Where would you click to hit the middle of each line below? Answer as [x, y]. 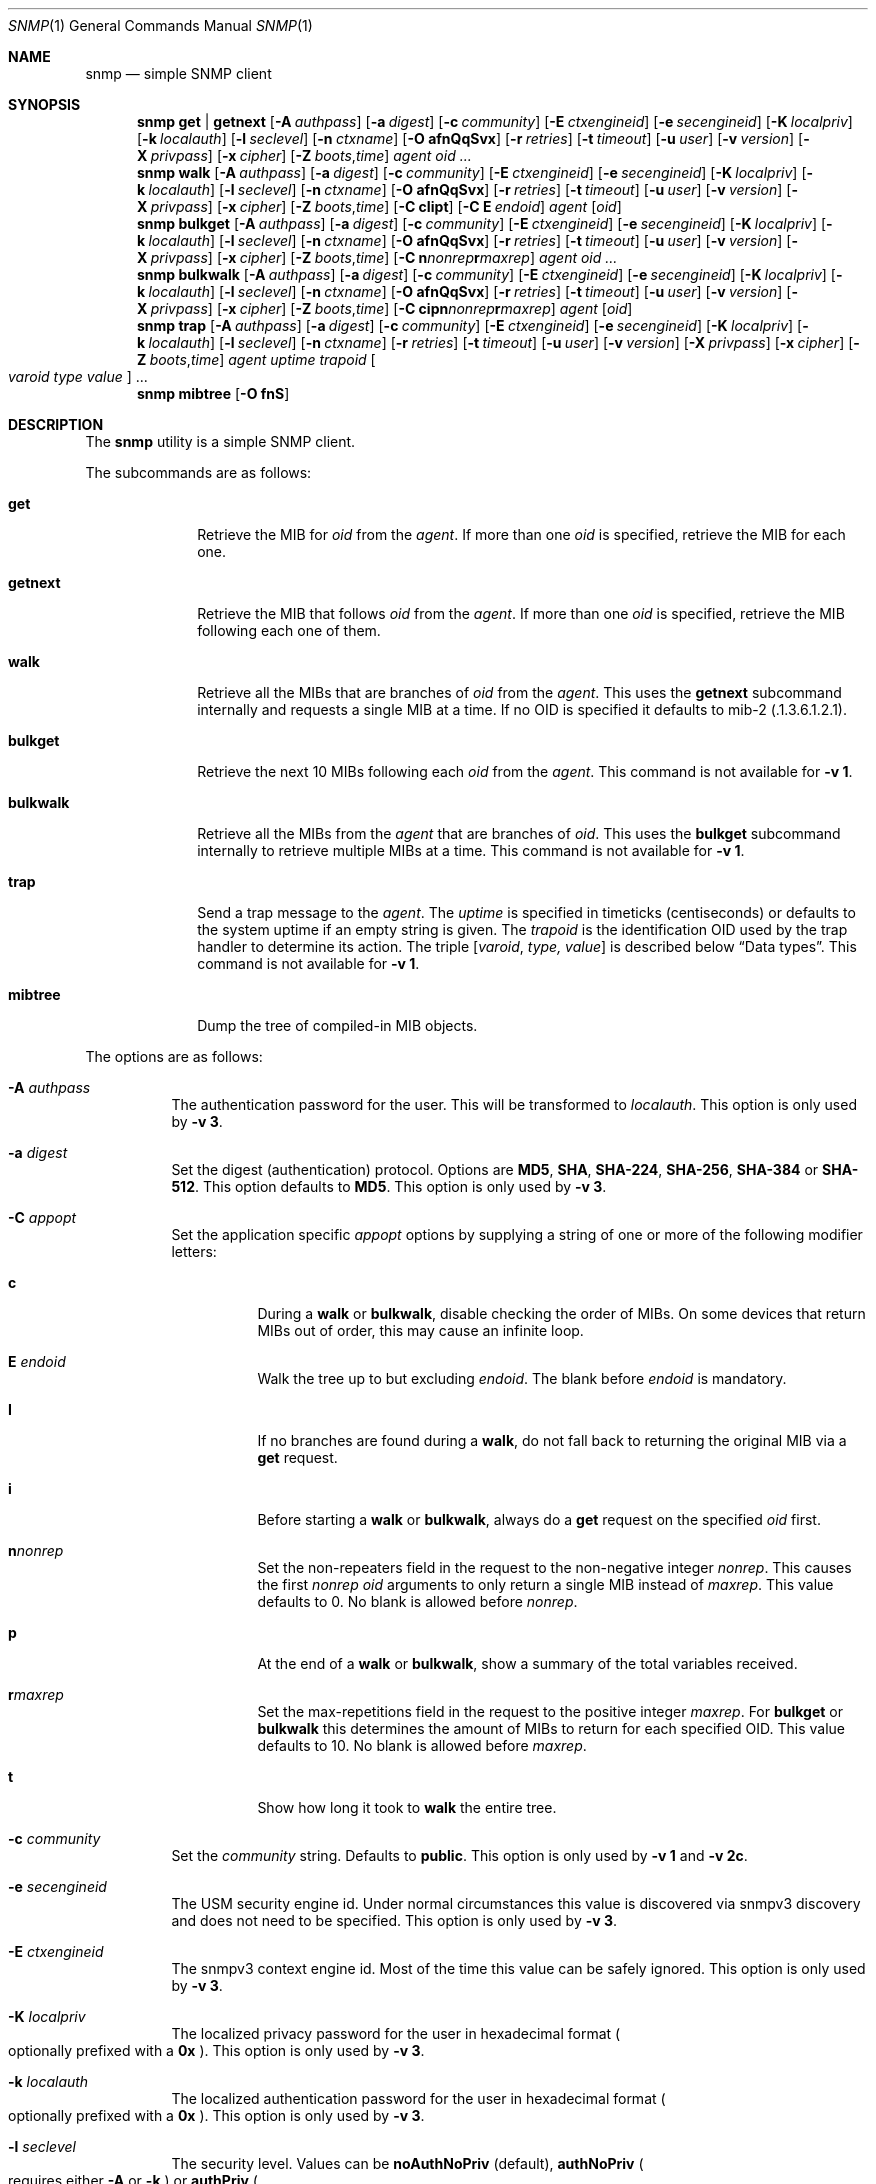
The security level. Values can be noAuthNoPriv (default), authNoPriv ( [407, 2163]
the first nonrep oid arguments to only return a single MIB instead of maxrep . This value [545, 1584]
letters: [194, 1251]
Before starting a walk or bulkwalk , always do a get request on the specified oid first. [539, 1519]
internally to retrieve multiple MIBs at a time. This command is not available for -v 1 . [471, 850]
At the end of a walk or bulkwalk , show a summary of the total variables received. [527, 1663]
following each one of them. [289, 630]
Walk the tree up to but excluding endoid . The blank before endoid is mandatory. [522, 1378]
